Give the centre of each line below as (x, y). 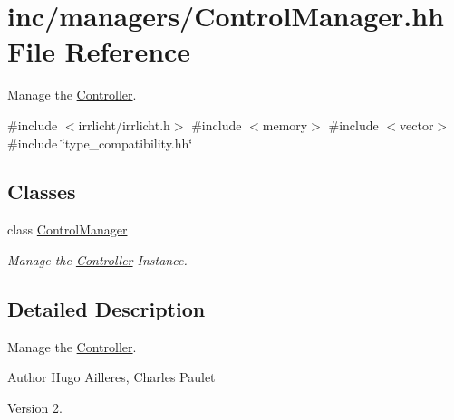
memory (285, 124)
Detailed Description (106, 308)
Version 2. (35, 407)
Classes (42, 191)
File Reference (99, 51)
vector (417, 124)
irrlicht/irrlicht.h (124, 124)
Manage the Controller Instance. (97, 259)
